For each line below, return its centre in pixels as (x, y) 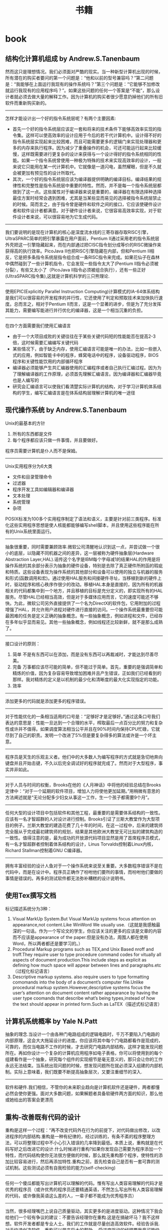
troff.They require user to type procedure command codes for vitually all (87, 954)
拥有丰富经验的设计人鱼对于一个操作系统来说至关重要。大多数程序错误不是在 (84, 866)
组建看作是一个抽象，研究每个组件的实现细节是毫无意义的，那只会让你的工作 (84, 1059)
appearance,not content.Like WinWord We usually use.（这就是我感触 (84, 924)
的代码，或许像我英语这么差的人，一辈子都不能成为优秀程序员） (71, 1196)
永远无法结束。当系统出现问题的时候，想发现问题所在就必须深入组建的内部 (82, 1066)
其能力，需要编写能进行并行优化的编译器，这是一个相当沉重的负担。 (75, 310)
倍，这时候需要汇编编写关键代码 (45, 343)
